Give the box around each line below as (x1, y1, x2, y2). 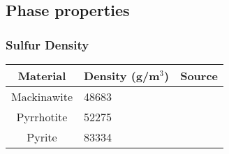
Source (180, 68, 219, 84)
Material (17, 68, 66, 84)
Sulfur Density (6, 36, 89, 53)
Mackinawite (11, 88, 73, 105)
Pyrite (27, 129, 57, 145)
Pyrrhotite (16, 109, 68, 125)
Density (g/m (84, 68, 160, 84)
